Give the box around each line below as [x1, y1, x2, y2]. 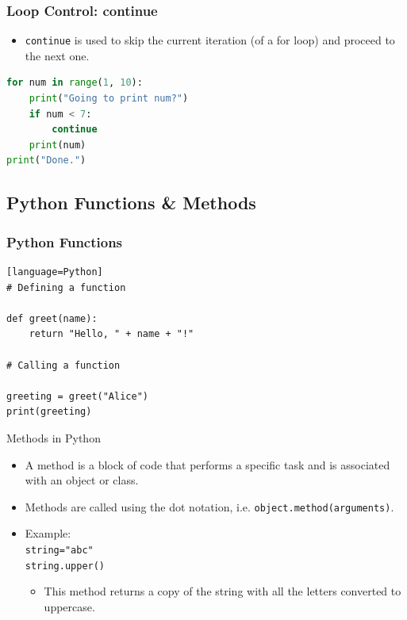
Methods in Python [6, 429, 101, 446]
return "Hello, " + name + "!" [29, 328, 194, 340]
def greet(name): [6, 312, 98, 324]
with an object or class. [25, 472, 139, 488]
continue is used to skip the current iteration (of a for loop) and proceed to [25, 32, 395, 48]
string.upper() [25, 560, 106, 572]
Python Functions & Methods [6, 190, 256, 215]
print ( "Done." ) [6, 155, 86, 166]
